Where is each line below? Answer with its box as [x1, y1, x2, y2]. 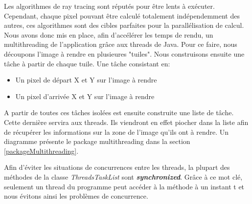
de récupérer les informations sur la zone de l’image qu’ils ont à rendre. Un [4, 126, 229, 137]
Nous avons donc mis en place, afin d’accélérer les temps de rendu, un [4, 29, 213, 40]
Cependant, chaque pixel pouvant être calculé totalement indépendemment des [4, 10, 240, 20]
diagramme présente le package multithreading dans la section [4, 136, 190, 146]
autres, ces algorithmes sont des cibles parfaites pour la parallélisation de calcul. [4, 20, 244, 30]
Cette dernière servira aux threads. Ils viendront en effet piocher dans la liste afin [4, 117, 249, 127]
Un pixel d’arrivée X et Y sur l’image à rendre [15, 91, 155, 101]
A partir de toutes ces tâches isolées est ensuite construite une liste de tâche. [4, 107, 234, 118]
